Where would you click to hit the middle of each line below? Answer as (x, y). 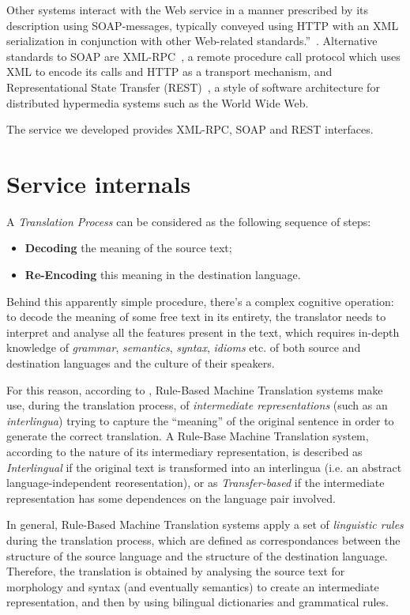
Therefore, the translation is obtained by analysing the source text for (176, 571)
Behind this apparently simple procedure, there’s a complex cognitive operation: (200, 301)
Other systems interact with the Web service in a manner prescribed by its (187, 9)
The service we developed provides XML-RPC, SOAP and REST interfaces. (190, 129)
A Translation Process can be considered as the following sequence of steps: (189, 221)
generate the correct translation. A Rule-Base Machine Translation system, (188, 436)
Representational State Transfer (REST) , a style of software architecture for (193, 87)
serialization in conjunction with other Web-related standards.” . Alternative (192, 41)
